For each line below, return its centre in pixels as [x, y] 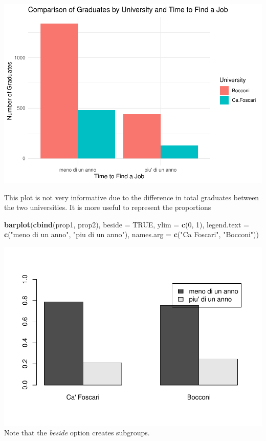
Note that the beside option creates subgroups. [77, 433]
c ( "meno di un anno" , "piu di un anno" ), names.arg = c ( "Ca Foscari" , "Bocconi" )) [131, 234]
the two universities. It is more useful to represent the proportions [108, 207]
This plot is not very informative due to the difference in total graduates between [132, 197]
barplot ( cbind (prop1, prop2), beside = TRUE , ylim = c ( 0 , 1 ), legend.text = [127, 224]
